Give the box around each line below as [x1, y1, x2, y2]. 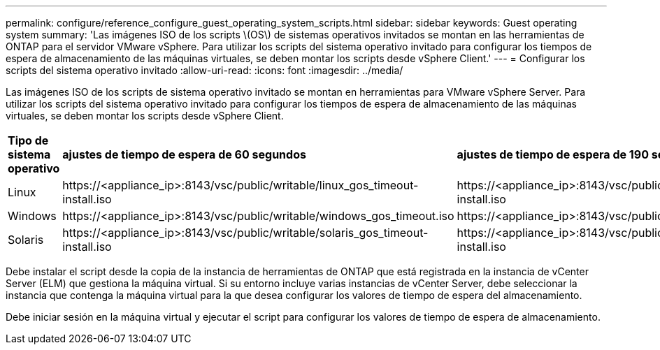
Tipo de [8, 133, 49, 147]
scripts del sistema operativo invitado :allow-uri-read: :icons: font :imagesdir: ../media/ [6, 64, 403, 76]
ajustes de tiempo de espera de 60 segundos [62, 147, 306, 161]
